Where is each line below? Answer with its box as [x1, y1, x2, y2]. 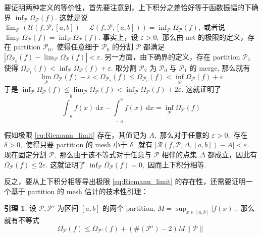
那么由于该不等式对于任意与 [60, 149, 152, 160]
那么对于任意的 [160, 129, 209, 140]
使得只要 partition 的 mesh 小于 [25, 139, 128, 150]
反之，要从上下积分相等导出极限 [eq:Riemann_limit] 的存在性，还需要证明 [4, 176, 246, 187]
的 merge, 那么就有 [189, 62, 250, 73]
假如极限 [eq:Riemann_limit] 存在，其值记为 [4, 129, 147, 140]
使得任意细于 [57, 41, 99, 52]
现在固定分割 [4, 149, 46, 160]
